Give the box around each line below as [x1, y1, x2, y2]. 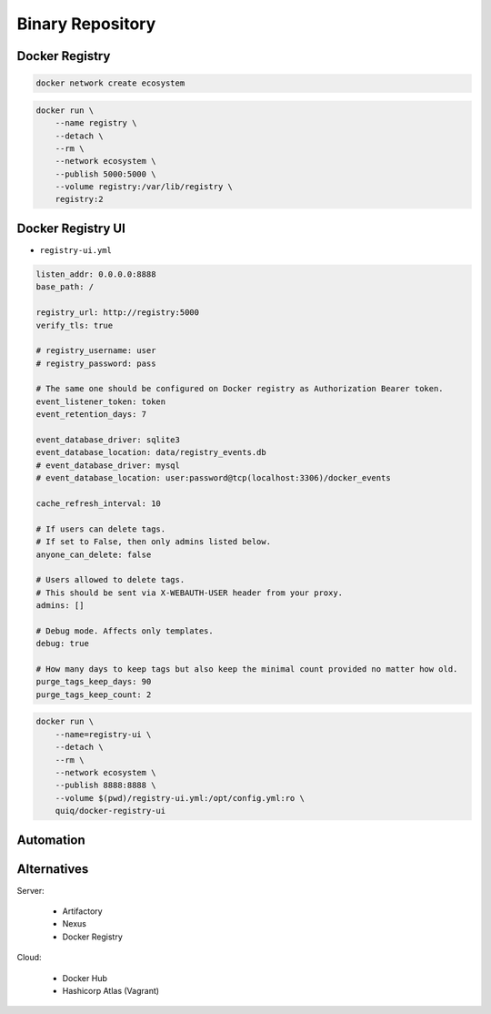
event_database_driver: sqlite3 [35, 435, 181, 445]
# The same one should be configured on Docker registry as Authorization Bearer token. [35, 383, 445, 394]
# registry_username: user [35, 346, 156, 356]
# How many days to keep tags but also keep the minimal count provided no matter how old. [35, 664, 458, 674]
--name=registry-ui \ [55, 729, 152, 739]
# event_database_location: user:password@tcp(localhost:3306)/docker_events [35, 473, 391, 483]
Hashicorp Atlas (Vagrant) [62, 986, 159, 997]
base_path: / [35, 282, 95, 292]
